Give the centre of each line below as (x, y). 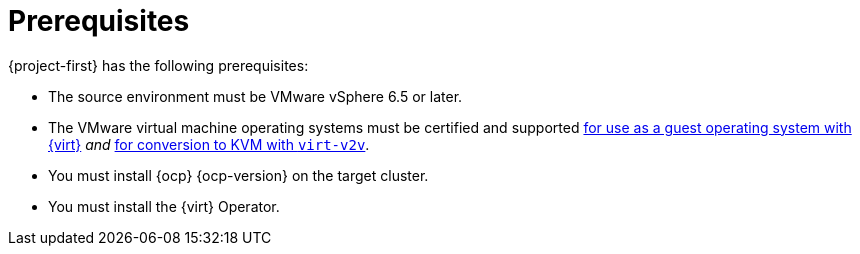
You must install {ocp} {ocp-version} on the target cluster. (238, 175)
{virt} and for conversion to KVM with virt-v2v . (209, 144)
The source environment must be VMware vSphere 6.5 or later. (255, 96)
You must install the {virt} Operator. (164, 206)
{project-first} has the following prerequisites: (158, 65)
